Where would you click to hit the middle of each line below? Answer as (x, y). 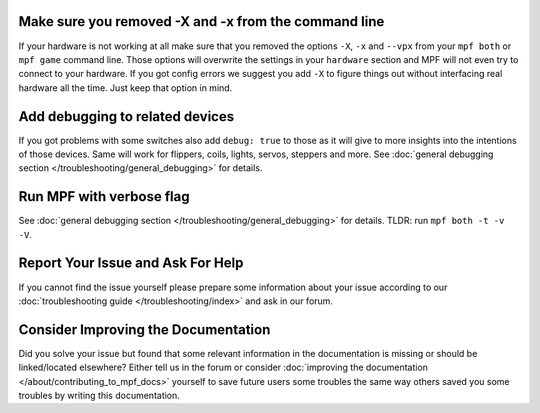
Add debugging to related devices (126, 116)
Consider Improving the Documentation (144, 329)
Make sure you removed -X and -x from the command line (201, 21)
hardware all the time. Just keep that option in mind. (125, 87)
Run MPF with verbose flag (104, 196)
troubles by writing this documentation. (99, 396)
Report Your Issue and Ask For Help (131, 263)
